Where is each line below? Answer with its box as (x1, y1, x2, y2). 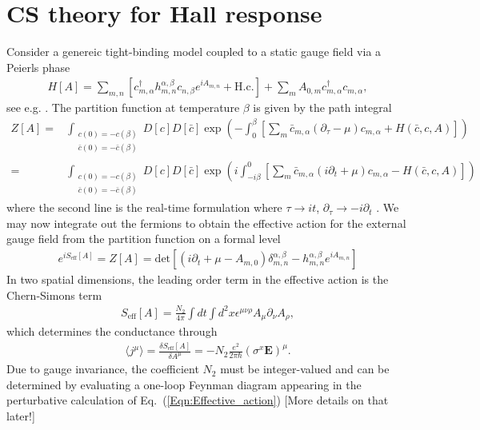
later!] (6, 408, 35, 424)
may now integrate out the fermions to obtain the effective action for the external (6, 214, 406, 231)
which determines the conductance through (6, 323, 218, 340)
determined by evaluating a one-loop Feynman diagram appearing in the (6, 376, 362, 392)
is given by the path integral (253, 99, 392, 116)
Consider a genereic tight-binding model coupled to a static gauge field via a (6, 43, 382, 60)
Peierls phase (6, 58, 70, 75)
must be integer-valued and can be (220, 360, 390, 377)
